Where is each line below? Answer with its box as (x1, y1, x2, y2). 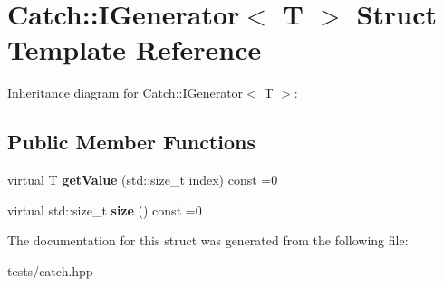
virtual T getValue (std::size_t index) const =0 (7, 170, 278, 189)
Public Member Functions (7, 128, 255, 156)
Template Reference (7, 31, 262, 68)
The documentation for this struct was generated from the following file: (7, 231, 409, 250)
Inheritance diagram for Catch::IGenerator (7, 83, 244, 102)
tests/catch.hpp (7, 261, 93, 280)
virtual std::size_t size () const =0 (7, 200, 202, 219)
